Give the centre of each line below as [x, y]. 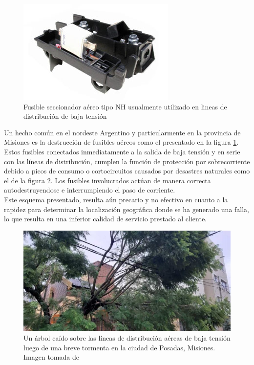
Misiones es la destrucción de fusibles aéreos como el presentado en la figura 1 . [121, 142]
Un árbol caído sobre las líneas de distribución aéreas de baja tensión [127, 337]
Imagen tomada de [51, 357]
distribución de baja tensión [65, 116]
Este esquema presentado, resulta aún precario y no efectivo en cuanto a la [116, 199]
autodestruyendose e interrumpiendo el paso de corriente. [90, 190]
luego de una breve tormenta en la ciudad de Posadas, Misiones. [119, 347]
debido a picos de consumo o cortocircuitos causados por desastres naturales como [127, 171]
